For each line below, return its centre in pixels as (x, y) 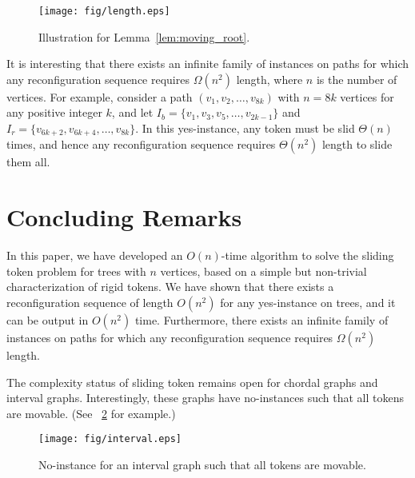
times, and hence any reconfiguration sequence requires (141, 144)
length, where (269, 79)
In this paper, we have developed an (95, 255)
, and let (132, 112)
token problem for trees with (76, 271)
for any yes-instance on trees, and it (308, 302)
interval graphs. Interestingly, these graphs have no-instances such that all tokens (205, 398)
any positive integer (54, 112)
